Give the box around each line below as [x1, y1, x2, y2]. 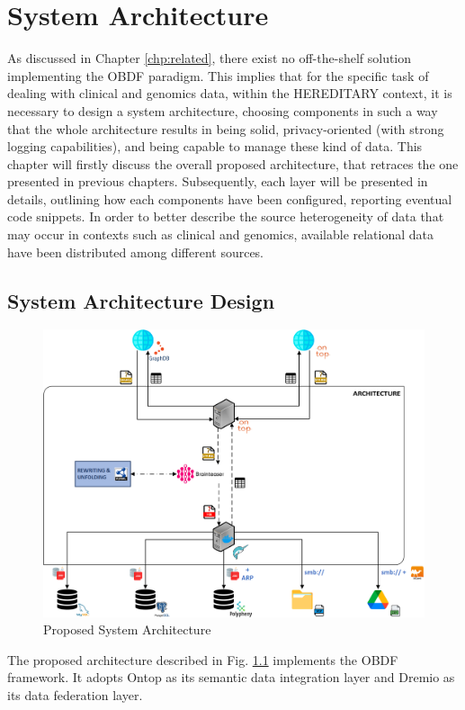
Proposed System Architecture [43, 620, 211, 639]
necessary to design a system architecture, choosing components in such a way [7, 101, 438, 120]
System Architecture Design [7, 286, 275, 314]
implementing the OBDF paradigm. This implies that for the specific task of [7, 66, 429, 85]
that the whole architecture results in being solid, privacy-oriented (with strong [7, 119, 444, 138]
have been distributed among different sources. [7, 242, 264, 261]
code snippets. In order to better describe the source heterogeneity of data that [7, 207, 444, 226]
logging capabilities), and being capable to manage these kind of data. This [7, 137, 423, 156]
